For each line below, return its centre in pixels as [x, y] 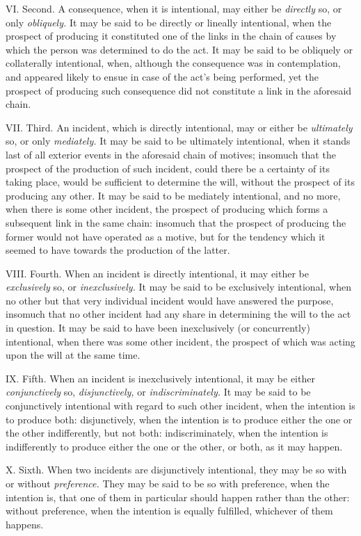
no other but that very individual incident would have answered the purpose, [170, 300]
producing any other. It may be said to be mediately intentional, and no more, [173, 195]
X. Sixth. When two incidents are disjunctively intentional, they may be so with [176, 470]
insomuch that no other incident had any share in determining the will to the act [178, 314]
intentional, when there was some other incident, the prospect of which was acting [180, 341]
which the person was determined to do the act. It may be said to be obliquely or [179, 49]
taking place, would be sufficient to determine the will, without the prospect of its [180, 182]
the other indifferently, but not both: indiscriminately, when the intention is [167, 433]
